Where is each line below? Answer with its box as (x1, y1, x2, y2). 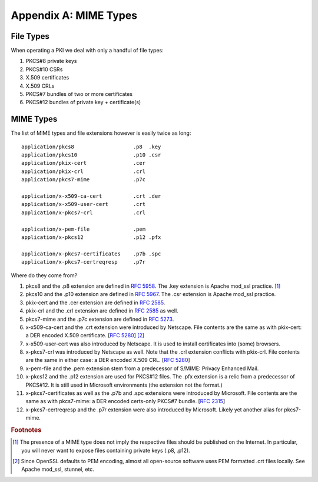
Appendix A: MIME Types (11, 9, 138, 22)
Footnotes (11, 426, 42, 434)
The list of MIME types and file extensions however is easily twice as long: (11, 129, 191, 137)
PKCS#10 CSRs (25, 65, 63, 73)
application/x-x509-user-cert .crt (21, 201, 146, 208)
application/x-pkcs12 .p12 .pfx (21, 234, 161, 241)
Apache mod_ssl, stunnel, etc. (21, 466, 94, 473)
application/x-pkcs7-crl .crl (21, 209, 146, 216)
